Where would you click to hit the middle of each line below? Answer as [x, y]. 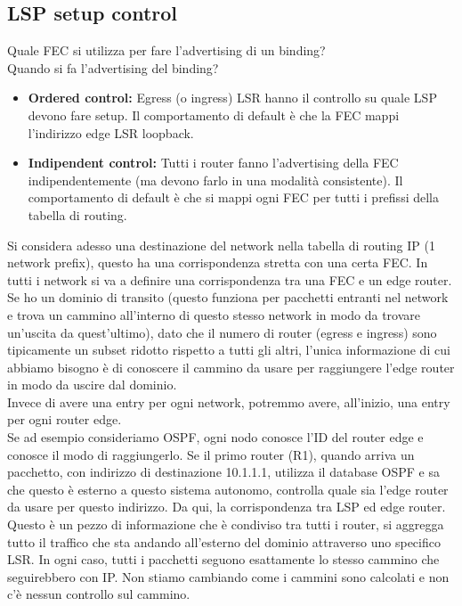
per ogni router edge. [65, 419]
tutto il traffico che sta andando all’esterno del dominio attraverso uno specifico [224, 541]
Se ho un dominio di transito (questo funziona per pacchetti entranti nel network [228, 297]
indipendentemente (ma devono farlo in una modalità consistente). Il [215, 180]
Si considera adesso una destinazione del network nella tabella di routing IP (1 [221, 245]
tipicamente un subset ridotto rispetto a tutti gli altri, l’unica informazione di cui [229, 350]
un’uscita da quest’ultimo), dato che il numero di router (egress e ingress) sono [222, 332]
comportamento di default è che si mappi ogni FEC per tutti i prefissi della [233, 197]
